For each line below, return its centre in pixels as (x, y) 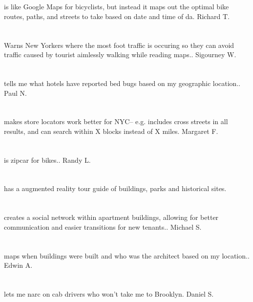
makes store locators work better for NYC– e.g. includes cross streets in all (116, 121)
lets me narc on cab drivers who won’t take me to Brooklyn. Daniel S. (109, 294)
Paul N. (15, 93)
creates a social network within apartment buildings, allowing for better (111, 217)
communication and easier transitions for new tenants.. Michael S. (103, 226)
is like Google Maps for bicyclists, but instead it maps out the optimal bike (116, 7)
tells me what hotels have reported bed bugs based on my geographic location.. (122, 83)
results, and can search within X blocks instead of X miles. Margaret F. (111, 131)
